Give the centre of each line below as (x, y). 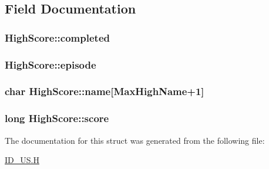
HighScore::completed (57, 37)
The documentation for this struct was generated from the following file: (135, 140)
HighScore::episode (51, 64)
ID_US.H (22, 160)
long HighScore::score (57, 118)
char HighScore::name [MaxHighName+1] (105, 91)
